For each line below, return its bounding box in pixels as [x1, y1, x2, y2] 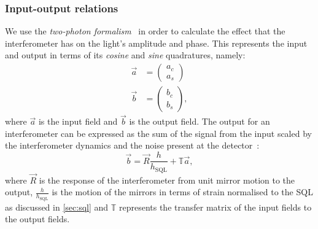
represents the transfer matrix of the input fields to [118, 200, 312, 213]
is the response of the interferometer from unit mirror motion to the [39, 173, 295, 186]
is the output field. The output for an [129, 115, 270, 128]
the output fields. [5, 212, 70, 225]
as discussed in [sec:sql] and [5, 200, 109, 213]
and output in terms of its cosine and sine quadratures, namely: [5, 49, 246, 61]
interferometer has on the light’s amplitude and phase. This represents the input [5, 36, 308, 49]
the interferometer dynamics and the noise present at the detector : [5, 139, 260, 152]
